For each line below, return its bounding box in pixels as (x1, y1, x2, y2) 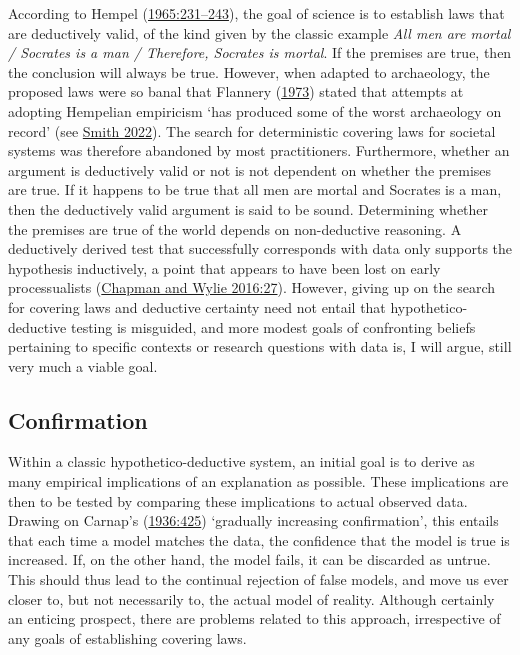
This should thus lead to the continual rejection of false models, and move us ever (8, 569, 509, 590)
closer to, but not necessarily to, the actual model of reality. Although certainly (8, 588, 495, 609)
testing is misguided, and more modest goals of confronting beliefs (70, 316, 476, 337)
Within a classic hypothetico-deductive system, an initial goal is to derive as (8, 451, 475, 472)
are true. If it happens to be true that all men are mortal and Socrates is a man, (8, 179, 502, 200)
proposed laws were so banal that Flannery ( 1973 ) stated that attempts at (8, 81, 464, 102)
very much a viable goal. (8, 355, 158, 376)
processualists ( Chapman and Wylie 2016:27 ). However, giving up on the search (8, 277, 496, 298)
